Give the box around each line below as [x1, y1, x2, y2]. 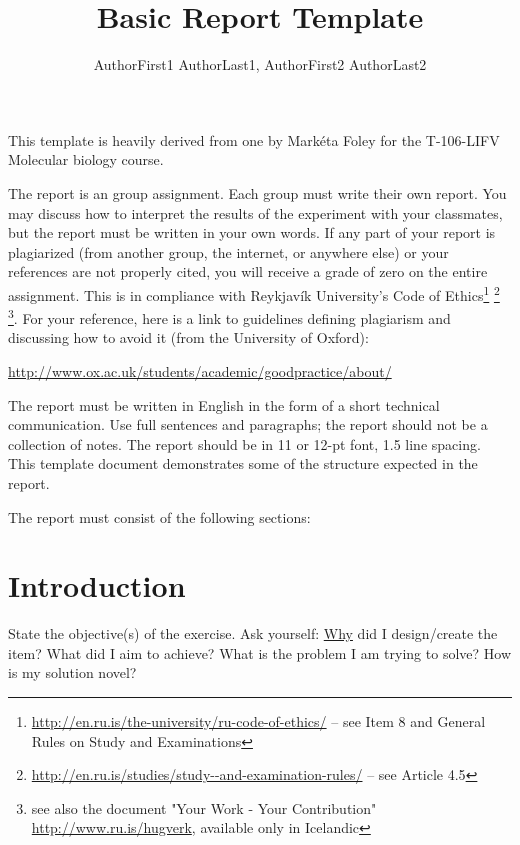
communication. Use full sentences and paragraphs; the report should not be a [8, 414, 488, 435]
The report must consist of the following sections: [8, 506, 311, 527]
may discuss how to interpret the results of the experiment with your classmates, [8, 202, 503, 223]
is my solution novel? [8, 662, 137, 683]
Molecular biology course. [8, 149, 164, 170]
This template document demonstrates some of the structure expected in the [8, 453, 478, 474]
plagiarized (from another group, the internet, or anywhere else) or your [8, 241, 449, 262]
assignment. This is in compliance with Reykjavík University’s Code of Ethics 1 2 [8, 281, 500, 305]
